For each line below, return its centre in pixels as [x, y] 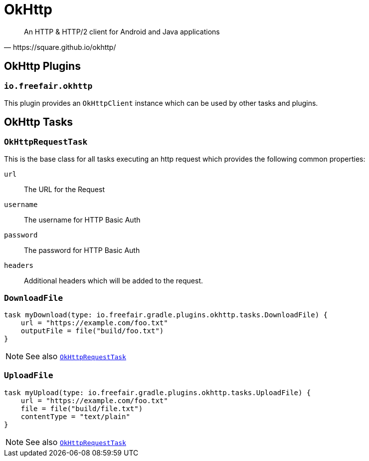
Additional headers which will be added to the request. [113, 281]
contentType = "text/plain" [75, 416]
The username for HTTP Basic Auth [82, 220]
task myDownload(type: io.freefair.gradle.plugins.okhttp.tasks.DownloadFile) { [166, 315]
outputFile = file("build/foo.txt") [92, 331]
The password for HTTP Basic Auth [82, 250]
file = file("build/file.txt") [82, 408]
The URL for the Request [64, 190]
